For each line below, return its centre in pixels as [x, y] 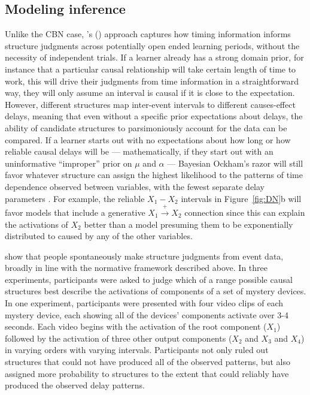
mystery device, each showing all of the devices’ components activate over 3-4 [147, 314]
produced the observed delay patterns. [75, 385]
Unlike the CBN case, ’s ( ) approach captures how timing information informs [148, 34]
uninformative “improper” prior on [69, 163]
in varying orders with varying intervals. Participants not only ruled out [137, 350]
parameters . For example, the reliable [75, 198]
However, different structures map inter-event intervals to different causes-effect [150, 104]
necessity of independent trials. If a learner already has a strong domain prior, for [154, 57]
